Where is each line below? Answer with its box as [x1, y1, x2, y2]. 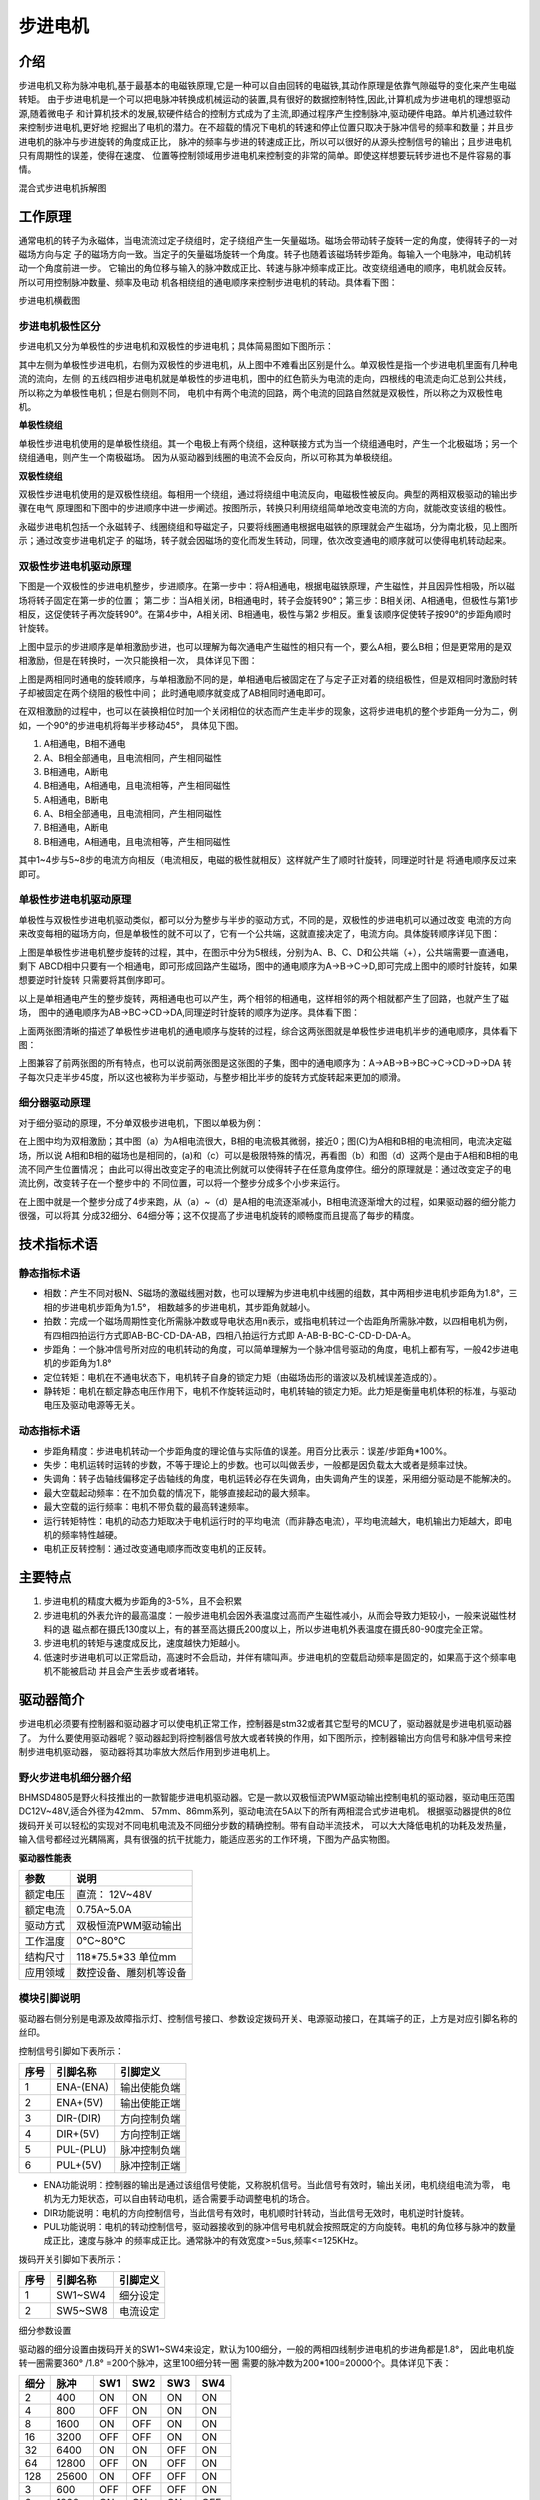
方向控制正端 [120, 2127, 181, 2141]
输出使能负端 [120, 2080, 181, 2094]
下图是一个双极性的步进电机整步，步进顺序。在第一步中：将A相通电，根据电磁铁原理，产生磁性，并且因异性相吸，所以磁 [18, 580, 515, 592]
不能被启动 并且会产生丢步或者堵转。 [51, 1665, 204, 1677]
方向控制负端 [120, 2111, 181, 2125]
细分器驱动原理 [18, 1096, 91, 1110]
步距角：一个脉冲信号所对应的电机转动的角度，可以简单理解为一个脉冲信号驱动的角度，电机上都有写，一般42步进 [43, 1343, 510, 1355]
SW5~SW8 [56, 2304, 109, 2318]
